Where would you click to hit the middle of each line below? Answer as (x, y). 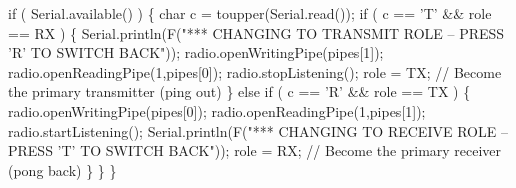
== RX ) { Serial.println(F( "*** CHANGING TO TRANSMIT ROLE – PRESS (256, 32)
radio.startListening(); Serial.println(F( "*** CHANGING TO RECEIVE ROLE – (258, 130)
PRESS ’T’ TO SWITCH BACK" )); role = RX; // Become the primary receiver (255, 150)
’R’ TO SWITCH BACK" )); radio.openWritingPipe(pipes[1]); (196, 52)
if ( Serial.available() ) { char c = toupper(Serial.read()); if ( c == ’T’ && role (250, 13)
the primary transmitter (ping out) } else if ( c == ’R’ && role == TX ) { (239, 91)
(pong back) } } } (62, 169)
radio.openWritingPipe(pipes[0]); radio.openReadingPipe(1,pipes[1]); (217, 110)
